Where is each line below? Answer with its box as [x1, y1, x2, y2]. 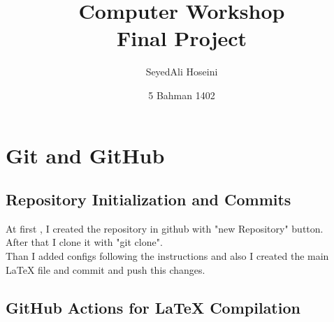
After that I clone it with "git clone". [6, 235, 163, 249]
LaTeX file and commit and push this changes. [6, 262, 205, 277]
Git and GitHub [6, 140, 165, 169]
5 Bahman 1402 [148, 87, 215, 102]
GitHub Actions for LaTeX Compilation [6, 296, 300, 318]
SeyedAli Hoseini [145, 64, 218, 79]
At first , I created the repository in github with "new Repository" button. [6, 221, 324, 235]
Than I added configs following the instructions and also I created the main [6, 249, 329, 263]
